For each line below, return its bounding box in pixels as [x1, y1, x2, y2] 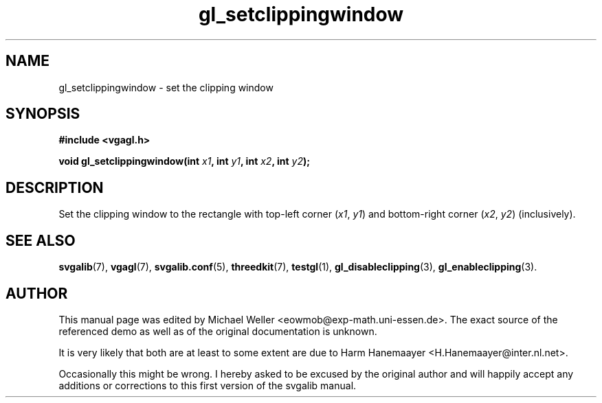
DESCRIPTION [5, 179, 104, 196]
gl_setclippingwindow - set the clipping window [58, 81, 274, 93]
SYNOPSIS [5, 105, 80, 123]
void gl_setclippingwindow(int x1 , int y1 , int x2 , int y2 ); [58, 155, 311, 168]
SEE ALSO [5, 231, 76, 249]
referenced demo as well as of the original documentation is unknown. [58, 325, 377, 337]
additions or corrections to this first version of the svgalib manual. [58, 379, 357, 391]
